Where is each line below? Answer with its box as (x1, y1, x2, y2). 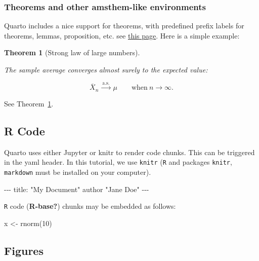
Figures (4, 242, 44, 258)
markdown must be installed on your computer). (4, 166, 151, 177)
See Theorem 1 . (4, 98, 54, 108)
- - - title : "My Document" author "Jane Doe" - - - (4, 183, 149, 194)
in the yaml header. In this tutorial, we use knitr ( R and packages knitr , (4, 157, 232, 167)
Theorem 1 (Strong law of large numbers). (4, 47, 140, 58)
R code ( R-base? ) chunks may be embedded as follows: (4, 201, 176, 211)
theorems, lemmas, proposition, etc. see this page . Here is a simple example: (4, 30, 240, 41)
